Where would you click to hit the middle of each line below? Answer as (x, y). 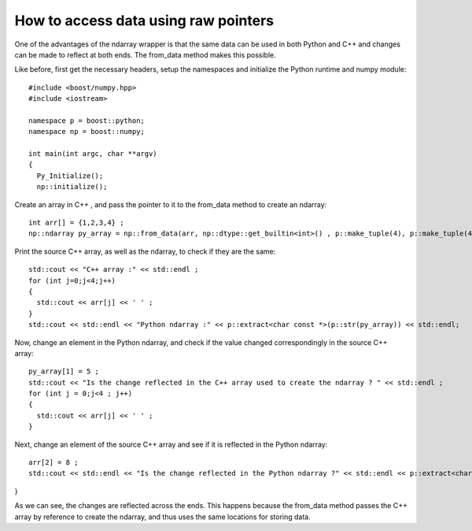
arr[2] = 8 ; (53, 462)
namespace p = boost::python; (87, 121)
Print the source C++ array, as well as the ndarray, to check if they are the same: (145, 251)
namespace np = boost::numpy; (87, 132)
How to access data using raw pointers (144, 20)
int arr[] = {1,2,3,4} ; (76, 223)
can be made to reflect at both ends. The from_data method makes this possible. (146, 54)
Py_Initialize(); (70, 176)
